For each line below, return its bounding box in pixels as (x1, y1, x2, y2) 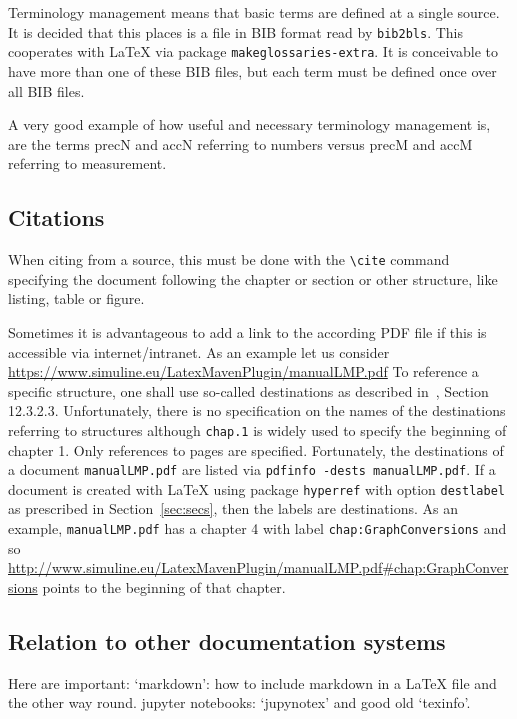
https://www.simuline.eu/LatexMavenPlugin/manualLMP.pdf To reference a (8, 361, 479, 382)
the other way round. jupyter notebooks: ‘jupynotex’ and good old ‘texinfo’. (8, 692, 471, 713)
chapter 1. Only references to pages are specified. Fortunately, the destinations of (8, 439, 504, 460)
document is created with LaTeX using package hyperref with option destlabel (8, 478, 505, 499)
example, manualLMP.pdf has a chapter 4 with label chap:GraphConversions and (8, 518, 507, 539)
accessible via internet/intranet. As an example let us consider (8, 341, 390, 362)
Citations (8, 202, 105, 233)
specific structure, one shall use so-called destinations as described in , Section (8, 380, 489, 401)
